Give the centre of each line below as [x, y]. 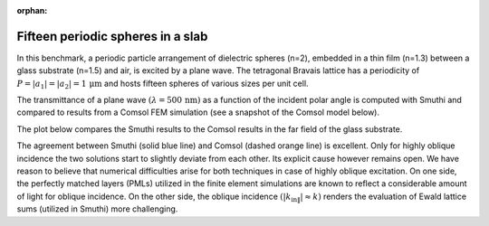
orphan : [32, 10]
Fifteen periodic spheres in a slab [112, 36]
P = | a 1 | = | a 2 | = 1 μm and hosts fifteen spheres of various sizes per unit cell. [163, 84]
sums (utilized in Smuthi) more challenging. [97, 209]
